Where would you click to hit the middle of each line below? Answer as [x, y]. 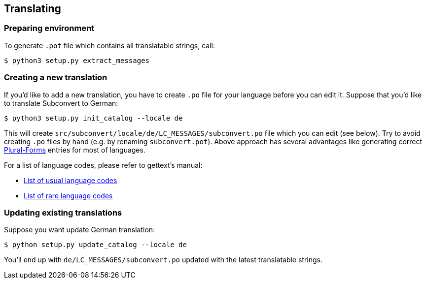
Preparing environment [49, 28]
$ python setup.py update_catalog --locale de [95, 245]
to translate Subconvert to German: [61, 103]
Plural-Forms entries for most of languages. [75, 150]
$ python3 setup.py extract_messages [77, 60]
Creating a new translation [56, 78]
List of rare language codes [68, 195]
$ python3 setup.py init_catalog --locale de [93, 118]
